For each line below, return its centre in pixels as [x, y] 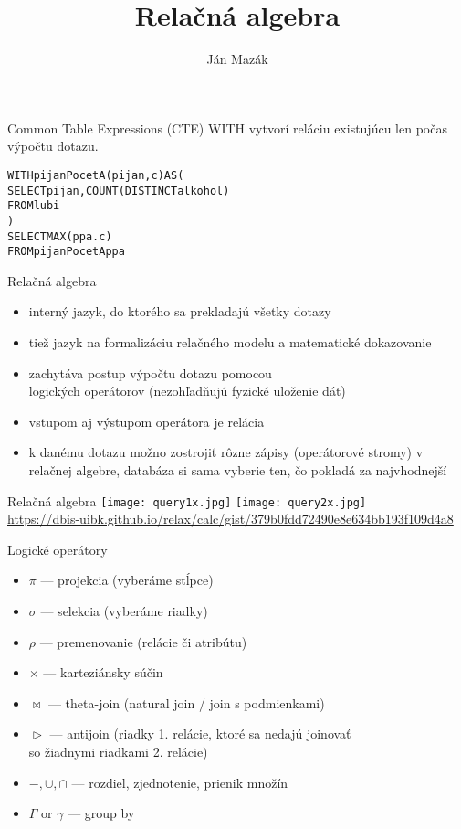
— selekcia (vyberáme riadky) [124, 611]
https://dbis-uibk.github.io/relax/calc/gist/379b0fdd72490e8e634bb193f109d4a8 [230, 519]
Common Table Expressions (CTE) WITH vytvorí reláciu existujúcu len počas [227, 128]
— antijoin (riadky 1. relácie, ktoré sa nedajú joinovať [200, 733]
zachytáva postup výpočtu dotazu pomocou [150, 372]
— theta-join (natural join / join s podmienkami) [186, 702]
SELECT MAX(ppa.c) [60, 236]
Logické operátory [58, 549]
